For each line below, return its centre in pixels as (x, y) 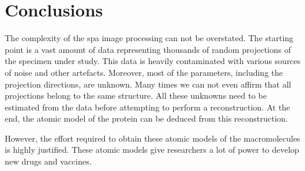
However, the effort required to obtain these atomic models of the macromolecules (152, 138)
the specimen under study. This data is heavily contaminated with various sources (153, 61)
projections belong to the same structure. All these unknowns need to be (136, 95)
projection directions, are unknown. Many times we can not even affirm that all (148, 84)
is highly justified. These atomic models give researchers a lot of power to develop (152, 150)
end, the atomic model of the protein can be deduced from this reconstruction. (146, 118)
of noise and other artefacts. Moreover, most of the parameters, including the (144, 72)
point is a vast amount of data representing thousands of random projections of (148, 49)
